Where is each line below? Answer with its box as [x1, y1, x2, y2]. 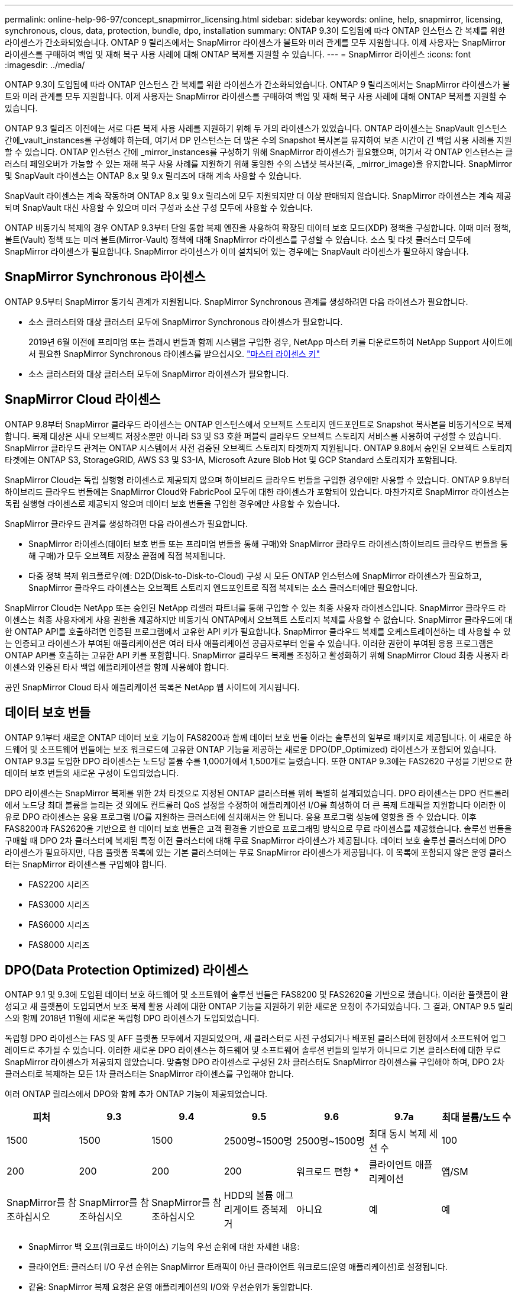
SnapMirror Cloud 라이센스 [5, 392, 161, 407]
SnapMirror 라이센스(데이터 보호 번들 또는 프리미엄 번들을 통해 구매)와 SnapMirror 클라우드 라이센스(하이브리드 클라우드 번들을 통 [28, 538, 508, 549]
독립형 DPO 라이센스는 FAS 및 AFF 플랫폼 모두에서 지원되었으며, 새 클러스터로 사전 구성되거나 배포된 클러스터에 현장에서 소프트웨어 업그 [5, 1033, 507, 1044]
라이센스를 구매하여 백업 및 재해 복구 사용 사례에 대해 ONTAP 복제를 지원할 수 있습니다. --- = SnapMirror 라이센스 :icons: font [5, 49, 471, 59]
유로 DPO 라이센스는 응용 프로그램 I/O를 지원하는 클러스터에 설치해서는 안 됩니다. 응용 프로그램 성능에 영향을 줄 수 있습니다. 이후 [5, 811, 477, 822]
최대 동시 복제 [368, 1128, 427, 1140]
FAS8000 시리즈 [28, 939, 90, 950]
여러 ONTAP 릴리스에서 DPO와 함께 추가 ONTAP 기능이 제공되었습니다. [5, 1089, 268, 1099]
